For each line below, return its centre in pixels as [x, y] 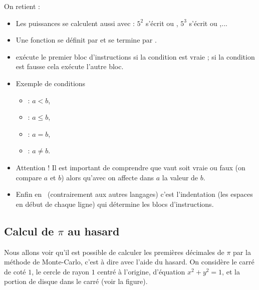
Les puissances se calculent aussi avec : [75, 23]
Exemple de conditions [51, 83]
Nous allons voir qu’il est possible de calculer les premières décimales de [114, 252]
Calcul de [29, 231]
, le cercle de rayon [60, 271]
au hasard [94, 231]
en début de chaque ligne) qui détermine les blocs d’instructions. [115, 204]
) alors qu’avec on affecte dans [108, 177]
